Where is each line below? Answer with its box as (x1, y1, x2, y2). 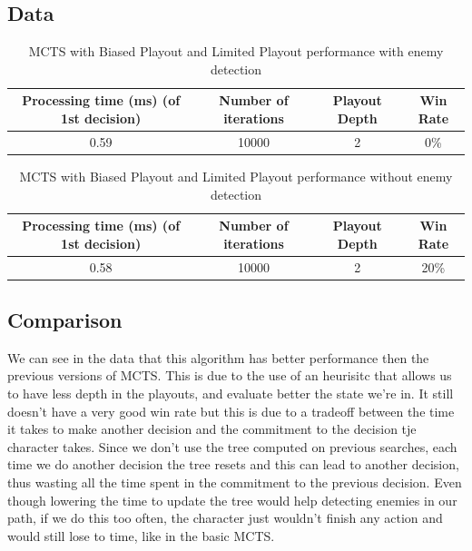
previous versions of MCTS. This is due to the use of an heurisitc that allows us (7, 366, 452, 385)
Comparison (7, 306, 123, 334)
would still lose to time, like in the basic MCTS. (7, 526, 275, 545)
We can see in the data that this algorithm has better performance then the (7, 348, 429, 367)
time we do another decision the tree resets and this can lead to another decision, (7, 455, 459, 474)
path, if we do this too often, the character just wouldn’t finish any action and (7, 508, 443, 527)
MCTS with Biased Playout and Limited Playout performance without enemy (19, 166, 453, 185)
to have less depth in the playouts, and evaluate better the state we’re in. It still (7, 384, 454, 403)
